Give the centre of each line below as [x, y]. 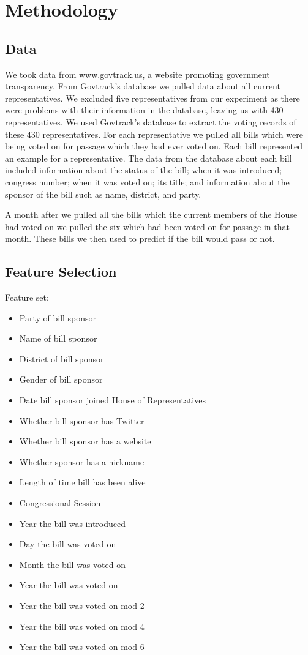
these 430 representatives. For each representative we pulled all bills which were [154, 134]
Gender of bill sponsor [61, 379]
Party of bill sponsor [58, 317]
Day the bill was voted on [68, 544]
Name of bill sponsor [58, 338]
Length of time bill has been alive [82, 482]
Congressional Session [60, 503]
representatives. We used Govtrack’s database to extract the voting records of [151, 122]
